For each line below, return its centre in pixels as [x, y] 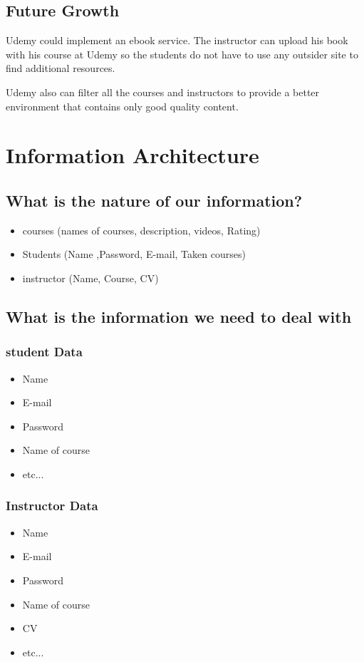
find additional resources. [61, 68]
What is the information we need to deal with [179, 316]
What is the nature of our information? [154, 200]
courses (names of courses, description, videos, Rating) [141, 230]
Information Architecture [132, 155]
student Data [44, 352]
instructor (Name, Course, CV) [90, 278]
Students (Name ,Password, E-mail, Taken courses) [134, 254]
